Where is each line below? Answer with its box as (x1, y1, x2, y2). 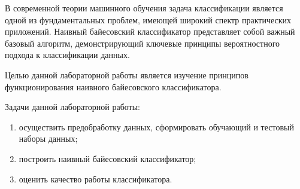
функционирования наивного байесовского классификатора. (5, 80, 222, 93)
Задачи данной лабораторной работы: (5, 100, 140, 113)
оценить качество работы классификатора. (19, 172, 172, 185)
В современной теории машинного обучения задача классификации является (5, 2, 283, 14)
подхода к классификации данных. (5, 48, 130, 61)
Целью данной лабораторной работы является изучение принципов (5, 68, 249, 81)
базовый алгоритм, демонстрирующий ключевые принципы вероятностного (5, 36, 280, 49)
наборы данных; (19, 132, 78, 145)
